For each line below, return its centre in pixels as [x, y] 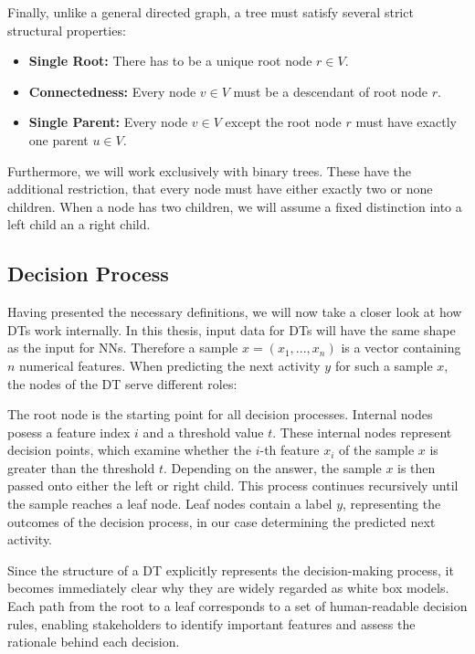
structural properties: [67, 30]
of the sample [376, 450]
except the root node [283, 122]
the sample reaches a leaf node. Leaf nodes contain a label [170, 504]
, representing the [392, 504]
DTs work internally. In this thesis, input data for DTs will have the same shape [232, 329]
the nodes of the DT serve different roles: [122, 383]
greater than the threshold [81, 467]
